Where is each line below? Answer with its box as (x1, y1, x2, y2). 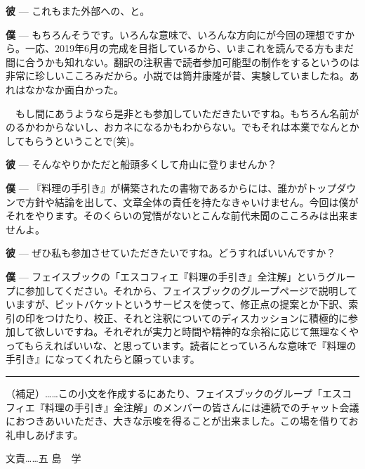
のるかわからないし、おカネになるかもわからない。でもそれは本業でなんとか (6, 120, 359, 134)
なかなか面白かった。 (25, 82, 124, 96)
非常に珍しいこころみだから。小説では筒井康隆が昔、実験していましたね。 (6, 68, 350, 83)
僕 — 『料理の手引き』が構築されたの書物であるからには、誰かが (6, 180, 307, 195)
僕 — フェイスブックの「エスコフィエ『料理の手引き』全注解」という (6, 269, 326, 283)
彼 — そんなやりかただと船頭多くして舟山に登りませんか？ (6, 157, 277, 172)
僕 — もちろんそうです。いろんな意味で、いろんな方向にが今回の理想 (6, 27, 326, 41)
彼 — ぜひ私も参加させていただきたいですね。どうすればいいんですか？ (6, 245, 336, 260)
